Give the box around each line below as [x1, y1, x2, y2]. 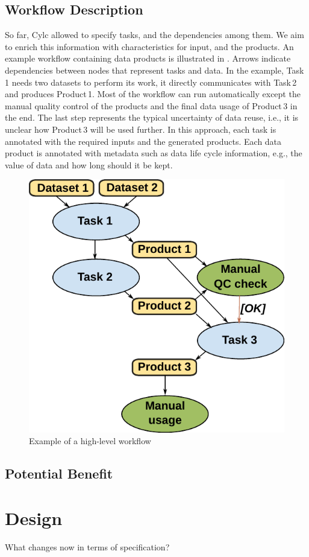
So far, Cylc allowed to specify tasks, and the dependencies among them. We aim [5, 28, 304, 41]
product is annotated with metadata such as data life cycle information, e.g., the [5, 147, 302, 159]
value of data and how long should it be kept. [5, 158, 173, 171]
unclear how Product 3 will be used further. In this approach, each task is [5, 123, 276, 135]
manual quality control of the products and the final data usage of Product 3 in [5, 99, 298, 112]
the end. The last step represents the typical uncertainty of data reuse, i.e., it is [5, 111, 299, 124]
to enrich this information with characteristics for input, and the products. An [5, 40, 294, 53]
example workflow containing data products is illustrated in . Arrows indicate [5, 52, 291, 65]
